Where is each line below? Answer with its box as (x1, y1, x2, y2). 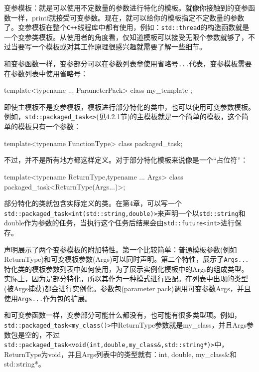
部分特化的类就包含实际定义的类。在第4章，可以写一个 (4, 198, 182, 208)
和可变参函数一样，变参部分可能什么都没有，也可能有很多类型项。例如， (4, 310, 241, 320)
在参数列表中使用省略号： (4, 68, 88, 78)
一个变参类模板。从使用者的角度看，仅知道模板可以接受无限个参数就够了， (4, 31, 248, 42)
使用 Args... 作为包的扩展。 (4, 293, 92, 303)
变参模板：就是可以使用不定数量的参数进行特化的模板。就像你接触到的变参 (4, 2, 248, 12)
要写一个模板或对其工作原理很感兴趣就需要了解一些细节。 (17, 41, 206, 52)
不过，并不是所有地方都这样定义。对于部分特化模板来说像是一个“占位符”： (4, 155, 248, 165)
